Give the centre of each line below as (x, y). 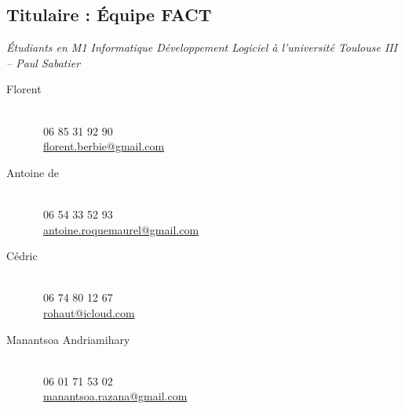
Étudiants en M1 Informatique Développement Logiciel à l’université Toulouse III (202, 47)
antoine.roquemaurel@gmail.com (121, 229)
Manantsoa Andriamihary (68, 339)
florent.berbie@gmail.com (104, 146)
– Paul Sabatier (44, 62)
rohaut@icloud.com (89, 312)
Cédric (22, 256)
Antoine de (33, 172)
